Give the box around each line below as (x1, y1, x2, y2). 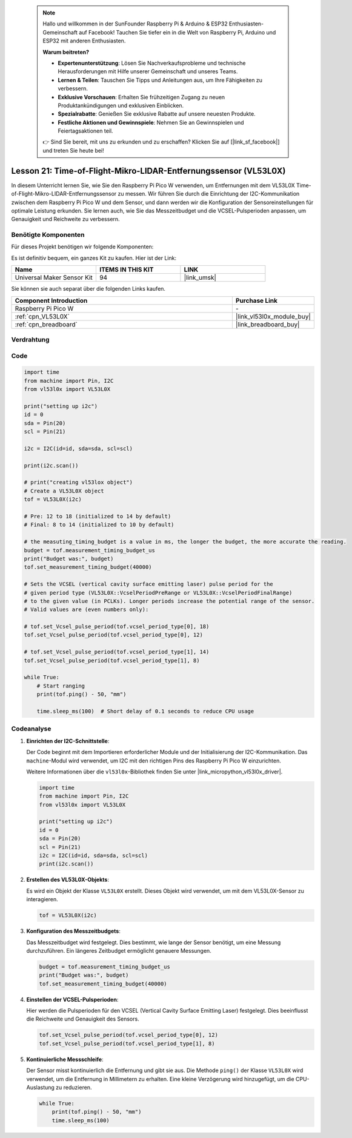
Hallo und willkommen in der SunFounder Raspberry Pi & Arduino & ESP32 (42, 20, 228, 27)
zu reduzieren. (55, 1083, 92, 1091)
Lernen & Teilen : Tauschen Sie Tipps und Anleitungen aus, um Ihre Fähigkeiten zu (58, 76, 263, 84)
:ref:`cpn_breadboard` (15, 320, 78, 328)
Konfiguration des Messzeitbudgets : (26, 927, 121, 935)
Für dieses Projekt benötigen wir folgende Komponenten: (11, 243, 154, 251)
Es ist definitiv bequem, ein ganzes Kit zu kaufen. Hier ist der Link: (11, 254, 177, 262)
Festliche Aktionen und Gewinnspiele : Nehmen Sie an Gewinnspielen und (58, 119, 245, 126)
